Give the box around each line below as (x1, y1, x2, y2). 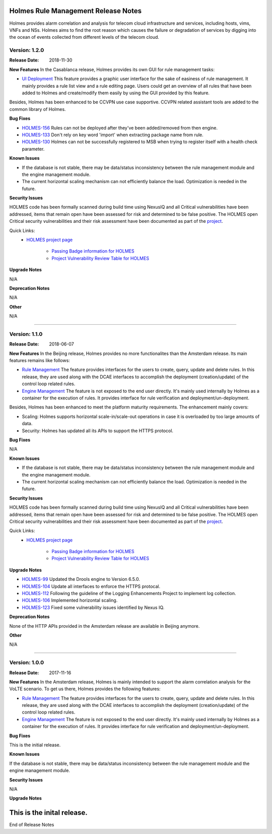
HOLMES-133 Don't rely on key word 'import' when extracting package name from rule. (22, 132, 203, 138)
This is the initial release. (9, 742, 61, 748)
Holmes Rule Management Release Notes (9, 7, 142, 15)
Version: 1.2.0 (9, 47, 44, 54)
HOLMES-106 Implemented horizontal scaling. (22, 598, 118, 604)
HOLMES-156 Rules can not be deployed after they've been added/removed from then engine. (22, 125, 218, 131)
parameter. (22, 146, 45, 152)
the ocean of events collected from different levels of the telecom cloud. (9, 34, 160, 40)
